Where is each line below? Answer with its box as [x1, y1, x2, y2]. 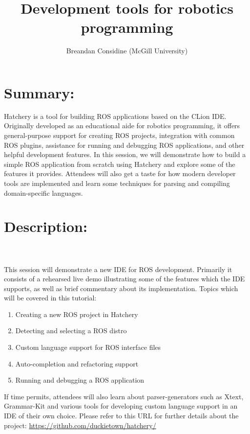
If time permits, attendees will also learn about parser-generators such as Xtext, [4, 391, 244, 401]
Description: [4, 216, 87, 236]
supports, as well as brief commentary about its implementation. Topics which [4, 283, 238, 293]
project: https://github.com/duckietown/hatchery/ [4, 420, 156, 430]
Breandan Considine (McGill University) [66, 46, 188, 56]
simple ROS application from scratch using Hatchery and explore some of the [4, 159, 235, 169]
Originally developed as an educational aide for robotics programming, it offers [4, 120, 240, 131]
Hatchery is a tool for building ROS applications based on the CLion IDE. [4, 111, 227, 121]
